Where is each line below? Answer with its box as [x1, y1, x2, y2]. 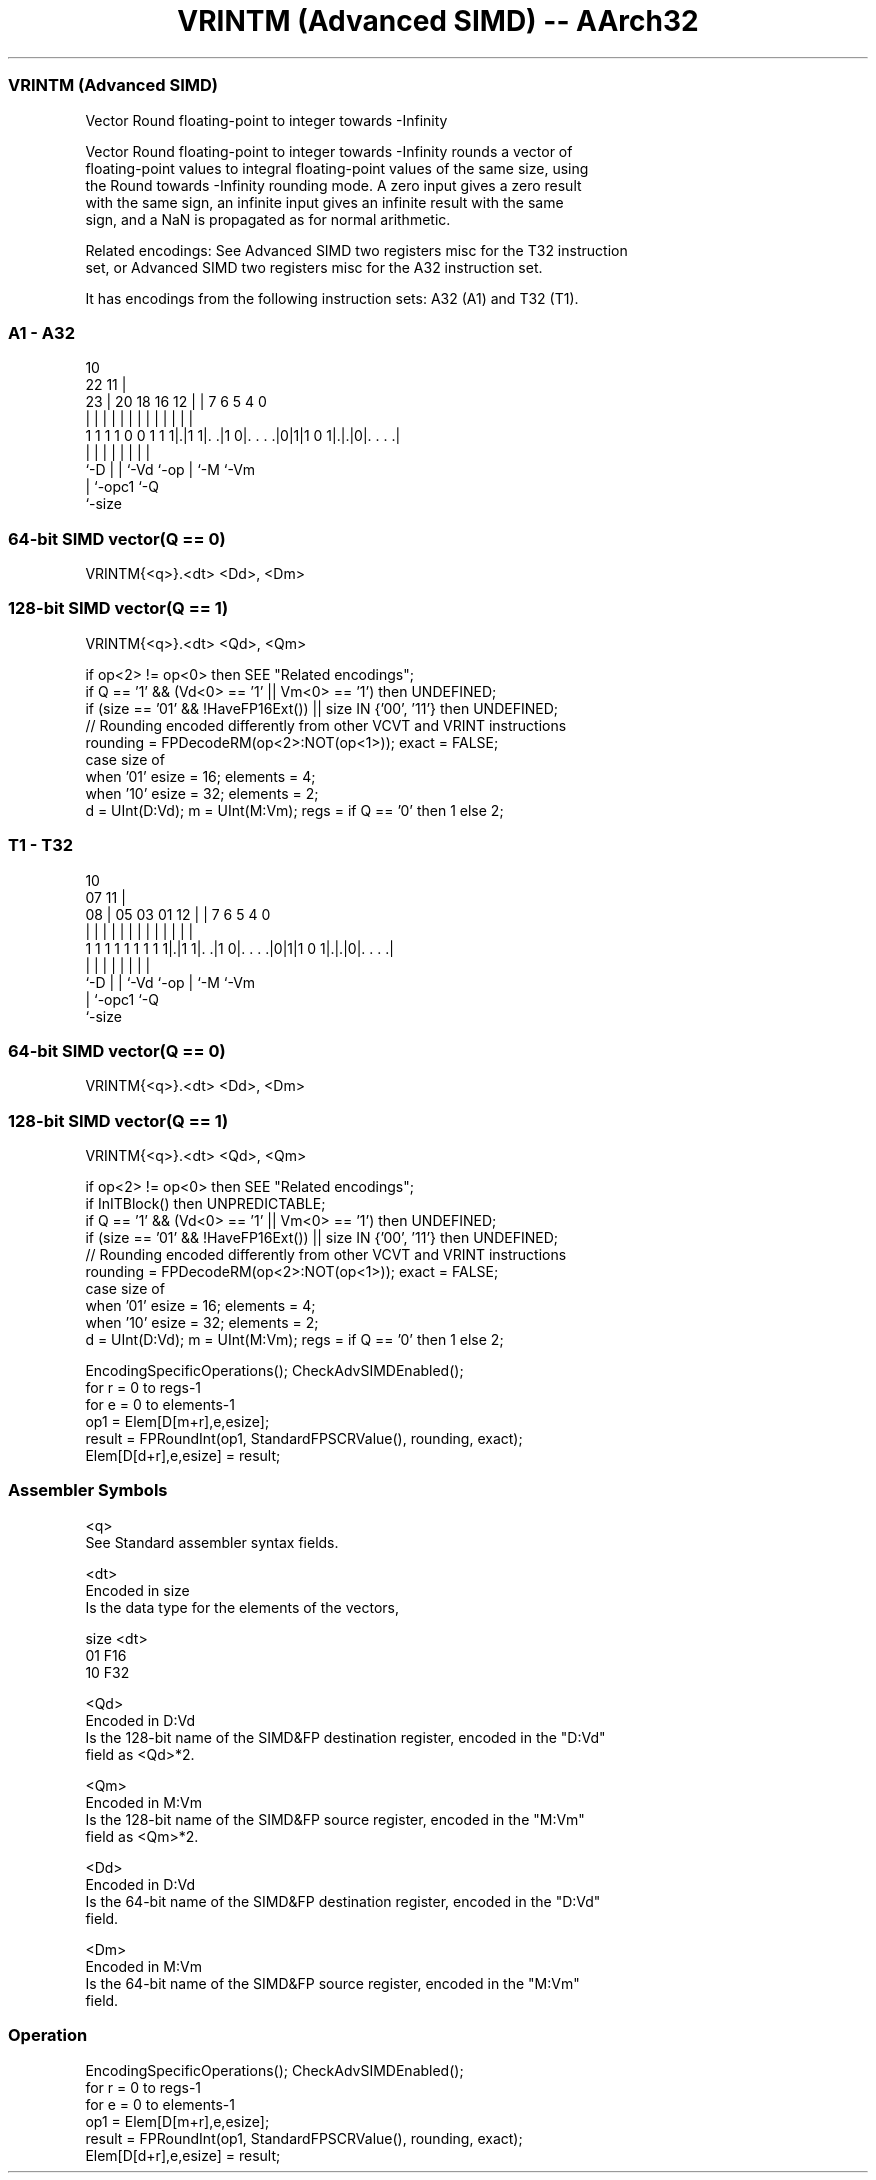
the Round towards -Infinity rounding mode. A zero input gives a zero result [85, 176, 582, 194]
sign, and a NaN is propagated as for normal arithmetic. [85, 210, 451, 228]
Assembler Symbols [8, 1480, 168, 1501]
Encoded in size [85, 1581, 190, 1599]
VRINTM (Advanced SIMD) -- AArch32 [177, 4, 699, 38]
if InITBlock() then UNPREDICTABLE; [85, 1195, 326, 1212]
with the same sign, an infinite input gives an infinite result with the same [85, 193, 564, 211]
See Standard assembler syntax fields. [85, 1533, 339, 1551]
